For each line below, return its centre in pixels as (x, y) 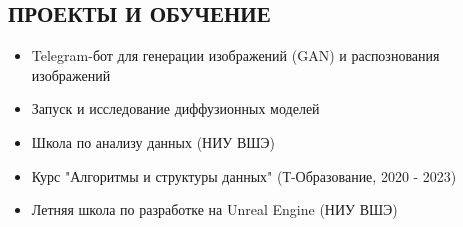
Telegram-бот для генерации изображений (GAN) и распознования (235, 55)
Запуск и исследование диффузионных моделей (175, 108)
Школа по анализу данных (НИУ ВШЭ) (153, 141)
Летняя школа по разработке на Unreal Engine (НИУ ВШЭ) (214, 209)
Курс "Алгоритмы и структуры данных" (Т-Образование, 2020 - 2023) (244, 175)
